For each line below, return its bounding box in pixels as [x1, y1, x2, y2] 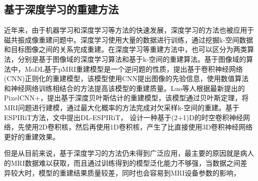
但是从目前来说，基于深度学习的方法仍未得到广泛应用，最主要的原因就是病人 [4, 148, 254, 158]
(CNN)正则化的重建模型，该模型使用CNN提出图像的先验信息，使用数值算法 [4, 73, 249, 84]
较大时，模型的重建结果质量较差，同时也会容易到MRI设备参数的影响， [10, 167, 241, 178]
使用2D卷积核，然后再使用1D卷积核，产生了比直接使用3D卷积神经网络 [24, 122, 253, 132]
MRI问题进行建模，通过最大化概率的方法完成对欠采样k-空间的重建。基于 [4, 102, 240, 112]
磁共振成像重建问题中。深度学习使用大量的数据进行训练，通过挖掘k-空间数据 [4, 34, 254, 45]
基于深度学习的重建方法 [4, 1, 119, 17]
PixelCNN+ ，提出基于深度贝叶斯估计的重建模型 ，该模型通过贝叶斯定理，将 [4, 92, 249, 103]
